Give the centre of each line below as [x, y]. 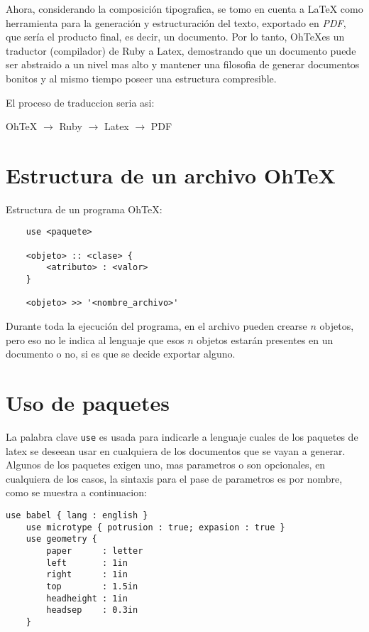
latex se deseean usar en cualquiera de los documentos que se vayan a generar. [176, 450]
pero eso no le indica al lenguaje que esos [95, 339]
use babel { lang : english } [77, 515]
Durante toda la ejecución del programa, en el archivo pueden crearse [156, 326]
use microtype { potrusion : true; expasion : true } [155, 527]
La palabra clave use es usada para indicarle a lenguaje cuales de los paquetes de [182, 436]
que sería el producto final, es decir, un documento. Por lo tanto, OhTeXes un [175, 37]
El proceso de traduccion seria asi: [80, 102]
